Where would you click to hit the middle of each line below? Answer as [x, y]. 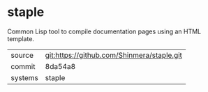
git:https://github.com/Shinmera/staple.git [114, 55]
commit [23, 66]
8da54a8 [60, 66]
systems [24, 77]
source [22, 55]
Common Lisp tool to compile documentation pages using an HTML [104, 31]
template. [21, 38]
